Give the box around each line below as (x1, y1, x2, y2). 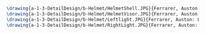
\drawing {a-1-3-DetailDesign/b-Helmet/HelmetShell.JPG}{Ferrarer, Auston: (6, 5, 201, 11)
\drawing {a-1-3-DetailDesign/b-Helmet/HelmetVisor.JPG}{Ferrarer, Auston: (6, 11, 201, 17)
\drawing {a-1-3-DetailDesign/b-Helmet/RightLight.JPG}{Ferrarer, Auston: (6, 22, 198, 28)
